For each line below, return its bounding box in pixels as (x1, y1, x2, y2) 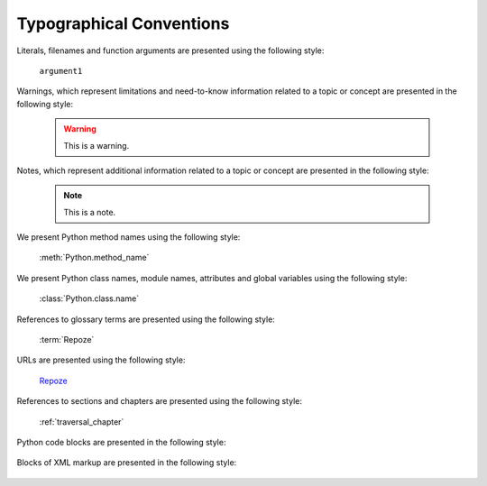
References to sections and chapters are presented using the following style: (16, 396, 302, 407)
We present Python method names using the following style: (16, 232, 241, 243)
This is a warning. (63, 140, 130, 151)
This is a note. (63, 206, 116, 217)
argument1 (39, 66, 83, 76)
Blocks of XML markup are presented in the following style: (16, 457, 237, 468)
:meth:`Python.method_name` (39, 252, 150, 263)
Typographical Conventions (16, 14, 230, 33)
